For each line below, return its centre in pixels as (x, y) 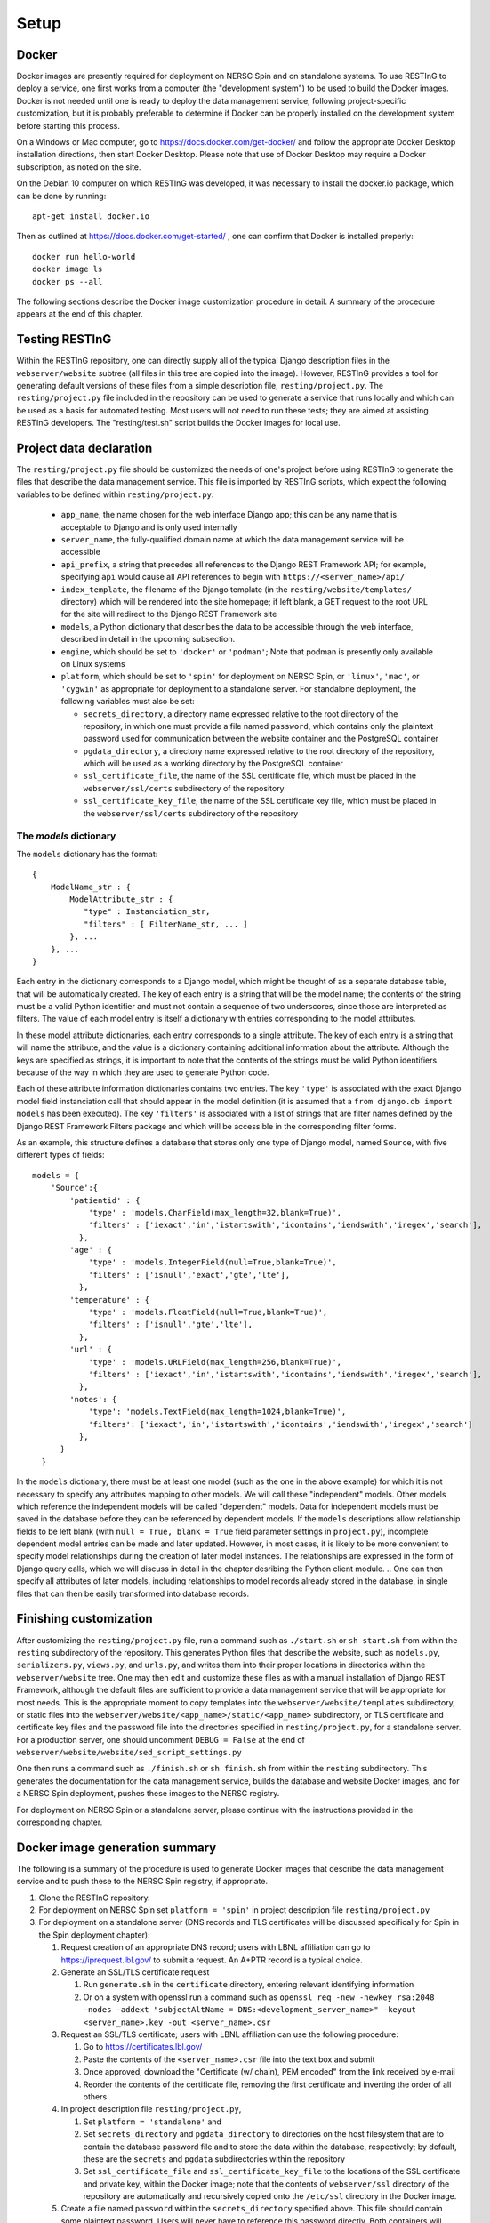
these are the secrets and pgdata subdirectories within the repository (214, 2159)
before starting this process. (68, 125)
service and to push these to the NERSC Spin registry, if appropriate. (142, 1882)
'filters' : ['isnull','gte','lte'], (171, 1324)
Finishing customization (84, 1619)
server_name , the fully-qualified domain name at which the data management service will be (233, 540)
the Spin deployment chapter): (94, 1935)
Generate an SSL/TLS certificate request (135, 1972)
